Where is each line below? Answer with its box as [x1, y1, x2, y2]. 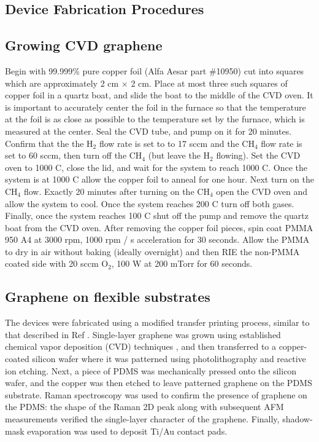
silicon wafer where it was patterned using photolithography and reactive [32, 352, 306, 365]
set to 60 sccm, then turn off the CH [5, 149, 142, 162]
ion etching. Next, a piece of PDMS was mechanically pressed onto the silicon [5, 364, 297, 377]
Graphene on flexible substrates [5, 287, 210, 306]
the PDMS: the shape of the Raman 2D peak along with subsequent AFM [5, 400, 284, 413]
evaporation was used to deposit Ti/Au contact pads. [27, 424, 228, 437]
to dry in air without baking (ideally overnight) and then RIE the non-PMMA [5, 245, 300, 258]
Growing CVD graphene [5, 36, 163, 55]
